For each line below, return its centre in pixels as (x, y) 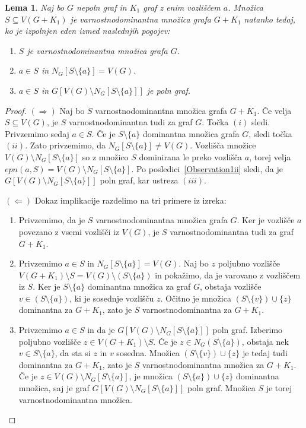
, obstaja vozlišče (230, 286)
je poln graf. (169, 90)
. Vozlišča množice (223, 145)
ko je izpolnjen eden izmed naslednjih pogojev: (87, 31)
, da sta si (73, 353)
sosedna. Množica (148, 353)
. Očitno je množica (196, 298)
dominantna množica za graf (139, 286)
